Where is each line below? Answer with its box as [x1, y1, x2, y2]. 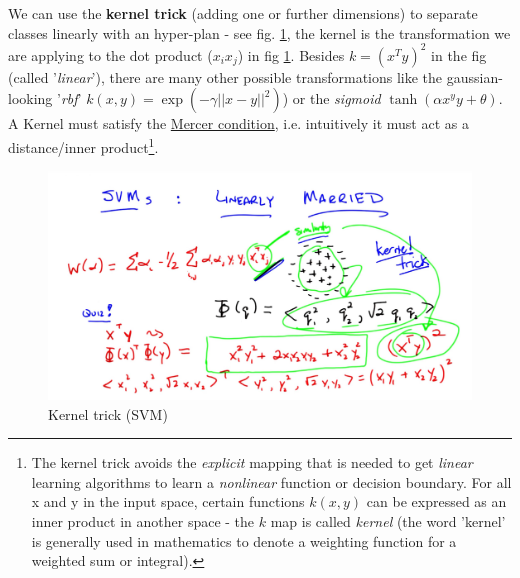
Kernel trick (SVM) [48, 403, 168, 424]
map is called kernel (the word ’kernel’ [270, 511, 506, 532]
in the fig [431, 44, 487, 65]
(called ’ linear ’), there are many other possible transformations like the [8, 66, 443, 87]
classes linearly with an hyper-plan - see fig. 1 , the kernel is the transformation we [8, 22, 511, 43]
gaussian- [446, 66, 503, 87]
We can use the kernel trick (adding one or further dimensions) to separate [8, 3, 478, 23]
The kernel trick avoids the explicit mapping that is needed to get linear [31, 452, 473, 473]
